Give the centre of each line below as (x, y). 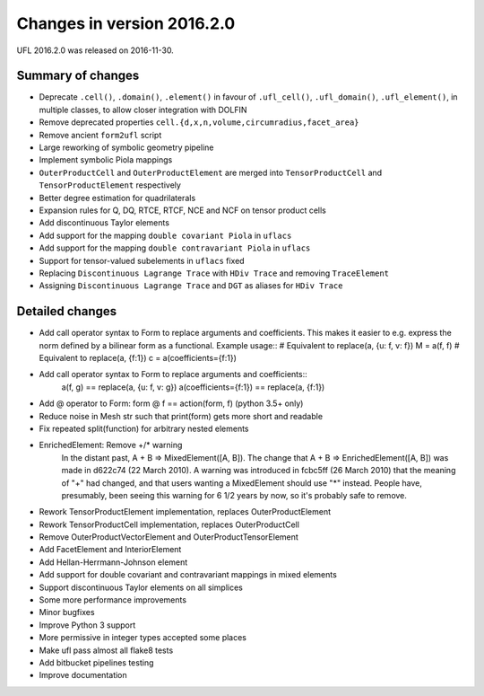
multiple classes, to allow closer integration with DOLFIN (143, 110)
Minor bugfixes (67, 612)
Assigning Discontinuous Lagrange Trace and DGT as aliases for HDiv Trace (191, 286)
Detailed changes (66, 311)
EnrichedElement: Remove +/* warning (111, 445)
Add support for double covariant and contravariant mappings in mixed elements (188, 575)
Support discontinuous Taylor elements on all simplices (141, 587)
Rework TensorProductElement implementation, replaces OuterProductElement (185, 512)
